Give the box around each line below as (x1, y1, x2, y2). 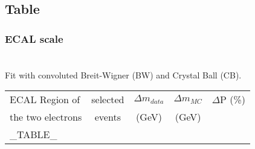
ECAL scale (5, 31, 63, 46)
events (94, 110, 121, 124)
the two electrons (10, 110, 82, 124)
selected (91, 92, 124, 107)
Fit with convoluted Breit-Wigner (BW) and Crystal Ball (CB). (5, 68, 242, 81)
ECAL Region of (10, 92, 80, 107)
